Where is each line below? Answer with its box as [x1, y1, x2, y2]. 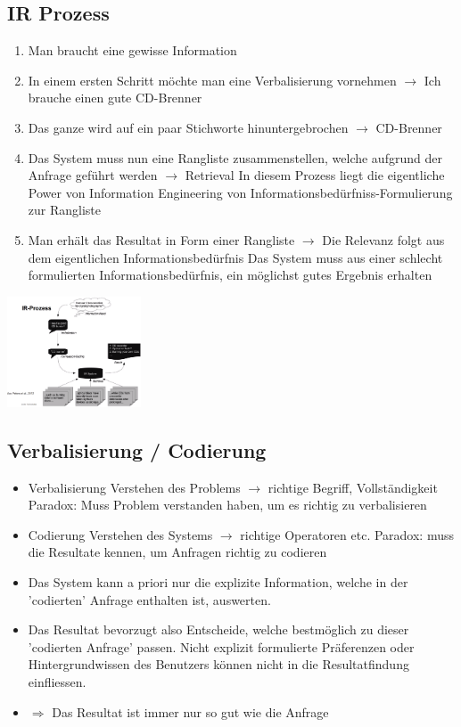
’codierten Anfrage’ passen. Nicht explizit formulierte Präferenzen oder [28, 637, 415, 656]
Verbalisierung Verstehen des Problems [28, 478, 241, 496]
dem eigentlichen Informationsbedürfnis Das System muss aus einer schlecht [28, 248, 443, 266]
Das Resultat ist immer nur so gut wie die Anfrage [52, 702, 329, 721]
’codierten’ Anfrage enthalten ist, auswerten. [28, 590, 271, 609]
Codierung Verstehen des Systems [28, 525, 213, 543]
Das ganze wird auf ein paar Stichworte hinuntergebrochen [28, 118, 349, 136]
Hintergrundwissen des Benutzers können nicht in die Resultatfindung [28, 655, 409, 674]
